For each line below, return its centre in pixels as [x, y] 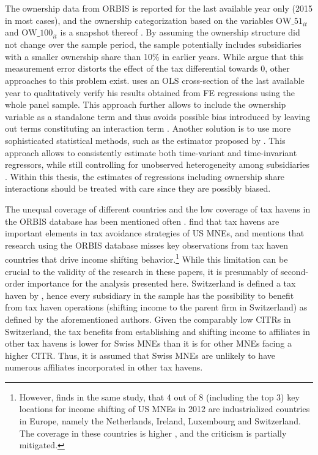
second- [294, 271]
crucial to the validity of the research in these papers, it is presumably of [142, 271]
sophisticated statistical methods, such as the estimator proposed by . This [145, 140]
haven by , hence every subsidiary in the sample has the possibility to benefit [150, 295]
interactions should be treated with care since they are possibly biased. [138, 188]
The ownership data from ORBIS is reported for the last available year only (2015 [159, 8]
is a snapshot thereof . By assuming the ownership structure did [180, 32]
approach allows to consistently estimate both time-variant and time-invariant [151, 152]
